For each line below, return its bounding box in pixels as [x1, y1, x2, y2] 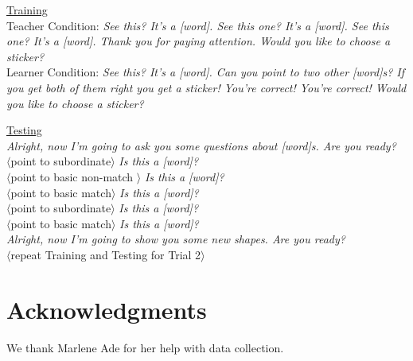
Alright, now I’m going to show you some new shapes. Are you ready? [6, 231, 345, 247]
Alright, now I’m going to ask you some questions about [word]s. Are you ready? [6, 137, 396, 153]
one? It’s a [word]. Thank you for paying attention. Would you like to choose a [6, 33, 391, 49]
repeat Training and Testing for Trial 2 [10, 246, 201, 262]
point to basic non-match [10, 168, 134, 184]
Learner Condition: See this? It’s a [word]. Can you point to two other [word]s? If [6, 64, 405, 80]
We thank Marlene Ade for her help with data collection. [6, 339, 284, 355]
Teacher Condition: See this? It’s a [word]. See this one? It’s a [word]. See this [6, 17, 389, 33]
